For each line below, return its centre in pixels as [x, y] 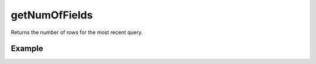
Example [27, 49]
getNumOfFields [52, 15]
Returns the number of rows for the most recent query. [77, 32]
